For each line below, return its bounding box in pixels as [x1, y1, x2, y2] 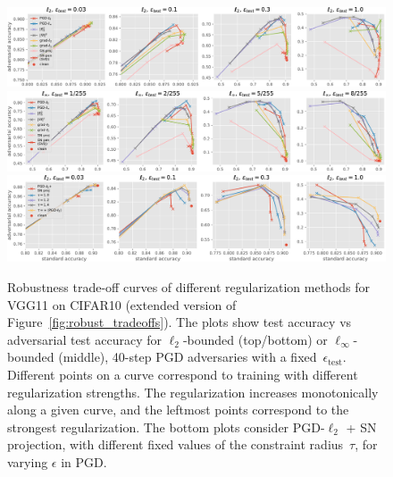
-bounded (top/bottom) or [182, 330, 328, 348]
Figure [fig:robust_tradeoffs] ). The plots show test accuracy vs [7, 313, 352, 331]
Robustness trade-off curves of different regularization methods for [7, 277, 371, 296]
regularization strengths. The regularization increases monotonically [7, 382, 379, 401]
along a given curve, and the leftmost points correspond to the [7, 400, 349, 419]
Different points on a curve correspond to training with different [7, 364, 358, 383]
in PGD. [61, 452, 107, 471]
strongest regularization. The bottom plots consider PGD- [7, 417, 325, 436]
